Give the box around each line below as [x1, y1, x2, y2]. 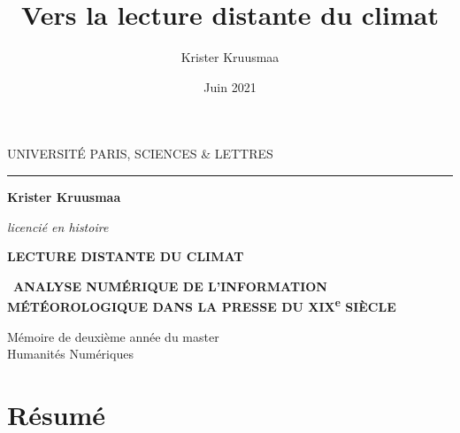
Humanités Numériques [7, 344, 134, 363]
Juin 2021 [203, 77, 257, 96]
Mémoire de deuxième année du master [7, 327, 219, 345]
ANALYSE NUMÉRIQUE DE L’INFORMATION [13, 276, 327, 295]
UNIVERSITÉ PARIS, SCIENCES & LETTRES [7, 144, 273, 163]
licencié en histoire [7, 217, 109, 236]
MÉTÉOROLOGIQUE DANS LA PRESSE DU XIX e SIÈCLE [7, 295, 396, 315]
